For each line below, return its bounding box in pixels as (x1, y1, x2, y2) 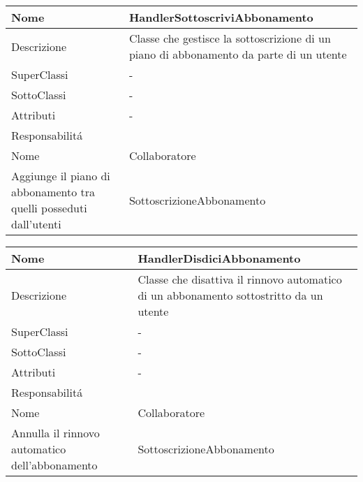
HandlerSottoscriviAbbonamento (128, 9, 313, 25)
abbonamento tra (11, 184, 96, 200)
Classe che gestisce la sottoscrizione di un (128, 30, 331, 46)
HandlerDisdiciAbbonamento (138, 250, 301, 266)
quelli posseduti (11, 200, 87, 216)
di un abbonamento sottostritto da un (138, 287, 323, 303)
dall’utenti (11, 216, 61, 232)
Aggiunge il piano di (11, 168, 110, 184)
